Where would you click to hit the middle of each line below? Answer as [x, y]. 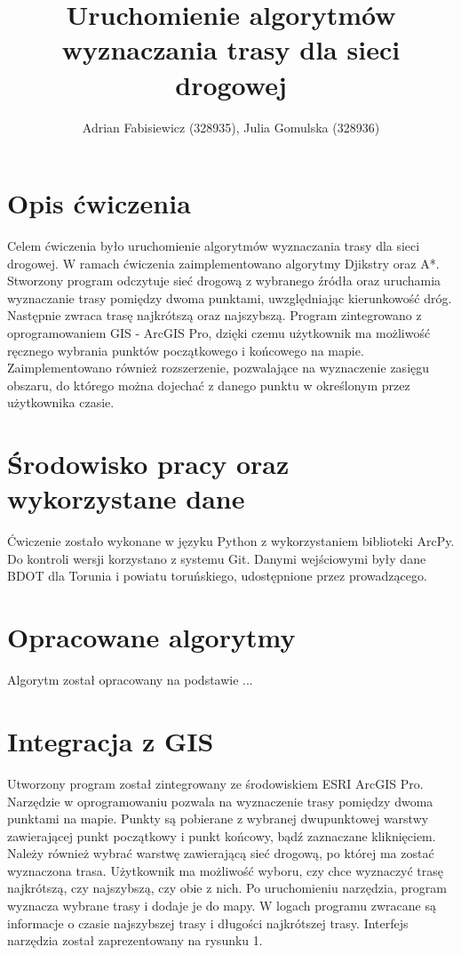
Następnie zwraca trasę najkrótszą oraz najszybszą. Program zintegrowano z [215, 315]
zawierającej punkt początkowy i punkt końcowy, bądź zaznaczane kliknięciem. [222, 835]
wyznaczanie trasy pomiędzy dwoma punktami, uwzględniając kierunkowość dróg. [230, 297]
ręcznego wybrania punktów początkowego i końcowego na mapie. [186, 350]
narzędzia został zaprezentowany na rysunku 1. [135, 940]
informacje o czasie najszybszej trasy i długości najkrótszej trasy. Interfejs [208, 923]
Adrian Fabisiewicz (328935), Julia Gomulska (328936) [231, 127]
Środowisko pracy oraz [148, 464]
